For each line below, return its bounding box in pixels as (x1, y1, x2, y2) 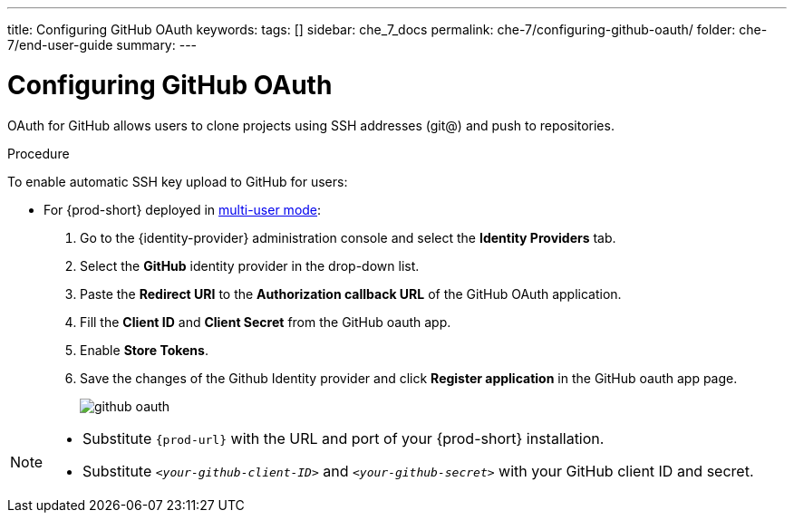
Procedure (7, 145, 70, 161)
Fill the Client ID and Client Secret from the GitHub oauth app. (80, 313, 451, 330)
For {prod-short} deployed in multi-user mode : (44, 201, 322, 217)
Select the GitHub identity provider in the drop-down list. (80, 257, 420, 274)
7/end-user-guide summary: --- (7, 37, 198, 53)
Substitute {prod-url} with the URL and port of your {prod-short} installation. (82, 429, 605, 448)
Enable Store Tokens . (80, 342, 208, 358)
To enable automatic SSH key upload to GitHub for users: (7, 173, 348, 189)
